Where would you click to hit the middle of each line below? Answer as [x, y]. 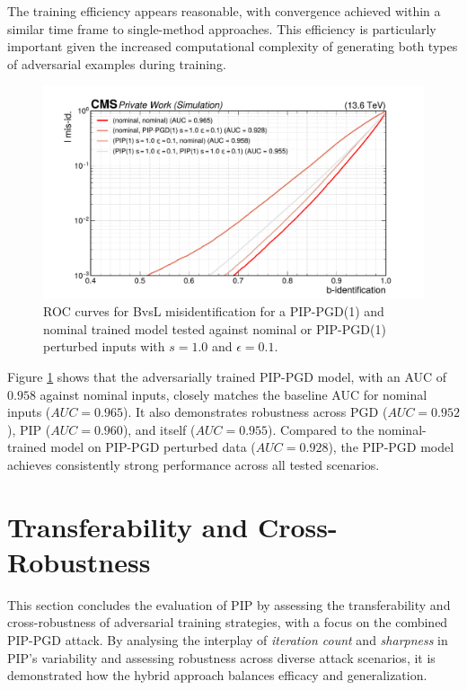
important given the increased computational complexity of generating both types [233, 46]
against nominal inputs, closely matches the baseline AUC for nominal [233, 394]
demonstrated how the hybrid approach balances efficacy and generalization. [217, 675]
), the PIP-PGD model [391, 447]
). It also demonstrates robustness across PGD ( [255, 412]
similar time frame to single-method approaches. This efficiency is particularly [222, 28]
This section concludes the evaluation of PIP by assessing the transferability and [229, 604]
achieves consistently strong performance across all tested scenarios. [194, 464]
